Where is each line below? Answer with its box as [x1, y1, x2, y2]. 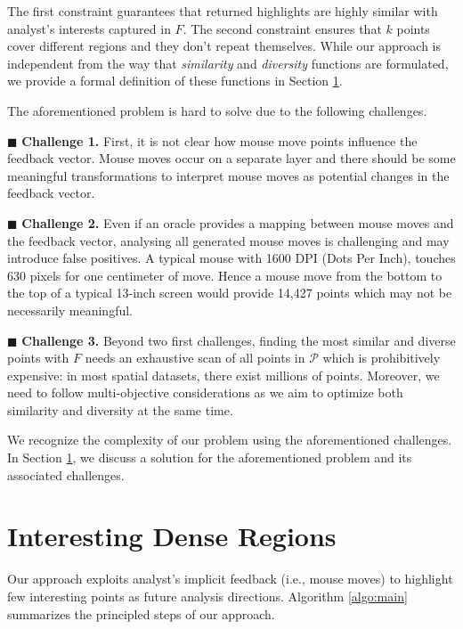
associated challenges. [7, 465, 125, 484]
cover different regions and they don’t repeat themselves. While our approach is [7, 37, 442, 55]
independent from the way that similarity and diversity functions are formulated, [7, 53, 449, 72]
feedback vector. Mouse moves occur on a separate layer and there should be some [7, 149, 456, 167]
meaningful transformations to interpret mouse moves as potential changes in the [7, 166, 450, 184]
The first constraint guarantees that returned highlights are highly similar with [7, 2, 438, 20]
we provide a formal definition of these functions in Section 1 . [7, 71, 343, 90]
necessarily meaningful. [7, 300, 133, 319]
